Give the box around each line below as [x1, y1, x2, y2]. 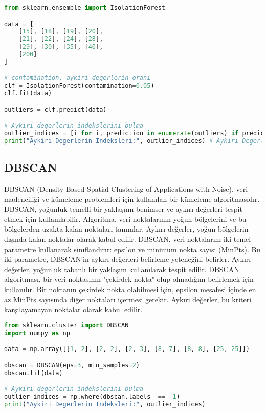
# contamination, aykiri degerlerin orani [4, 74, 151, 82]
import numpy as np [4, 329, 70, 337]
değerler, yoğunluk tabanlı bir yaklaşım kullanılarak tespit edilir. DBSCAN [4, 263, 239, 274]
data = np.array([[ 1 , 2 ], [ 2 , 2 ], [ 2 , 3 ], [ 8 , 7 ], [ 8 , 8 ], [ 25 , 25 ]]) [4, 345, 250, 353]
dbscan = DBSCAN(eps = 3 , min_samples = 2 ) [4, 361, 140, 369]
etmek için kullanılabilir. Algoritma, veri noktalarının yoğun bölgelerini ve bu [4, 213, 247, 224]
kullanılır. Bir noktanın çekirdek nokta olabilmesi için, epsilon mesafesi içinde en [4, 284, 256, 295]
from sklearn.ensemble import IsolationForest [4, 4, 165, 11]
